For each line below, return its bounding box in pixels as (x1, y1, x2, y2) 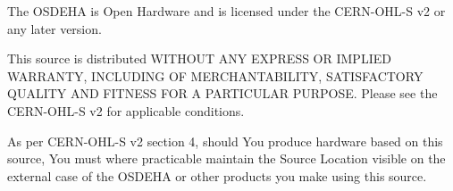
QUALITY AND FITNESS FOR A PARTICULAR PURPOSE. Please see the (7, 84, 438, 103)
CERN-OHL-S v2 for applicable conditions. (7, 101, 245, 120)
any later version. (7, 19, 102, 37)
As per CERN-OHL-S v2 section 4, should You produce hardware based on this (7, 131, 443, 150)
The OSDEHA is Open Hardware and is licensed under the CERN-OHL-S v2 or (7, 2, 446, 20)
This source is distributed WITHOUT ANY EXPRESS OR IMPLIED (7, 49, 391, 68)
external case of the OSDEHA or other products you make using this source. (7, 166, 427, 185)
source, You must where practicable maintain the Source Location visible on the (7, 149, 446, 168)
